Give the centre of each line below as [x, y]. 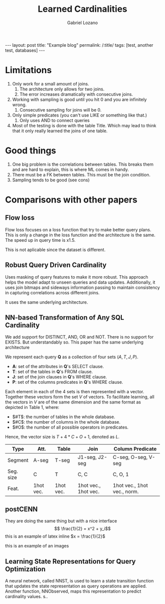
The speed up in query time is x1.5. [41, 240]
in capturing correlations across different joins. [52, 292]
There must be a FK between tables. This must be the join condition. [81, 174]
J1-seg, [87, 457]
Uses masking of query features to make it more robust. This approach [77, 277]
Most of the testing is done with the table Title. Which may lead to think [84, 125]
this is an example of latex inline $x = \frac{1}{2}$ [55, 536]
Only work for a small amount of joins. [51, 84]
